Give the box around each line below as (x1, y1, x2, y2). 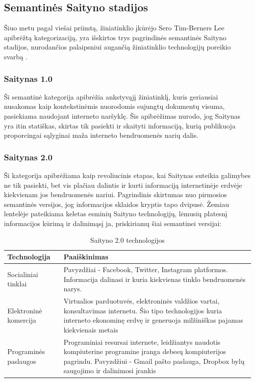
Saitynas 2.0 (4, 151, 52, 163)
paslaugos (7, 356, 36, 366)
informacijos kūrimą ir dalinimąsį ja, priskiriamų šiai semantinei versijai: (4, 218, 222, 228)
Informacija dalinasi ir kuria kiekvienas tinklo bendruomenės (63, 274, 246, 284)
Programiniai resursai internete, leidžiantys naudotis (63, 336, 221, 347)
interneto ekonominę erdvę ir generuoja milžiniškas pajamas (63, 315, 243, 325)
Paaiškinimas (63, 252, 108, 262)
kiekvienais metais (63, 324, 118, 334)
